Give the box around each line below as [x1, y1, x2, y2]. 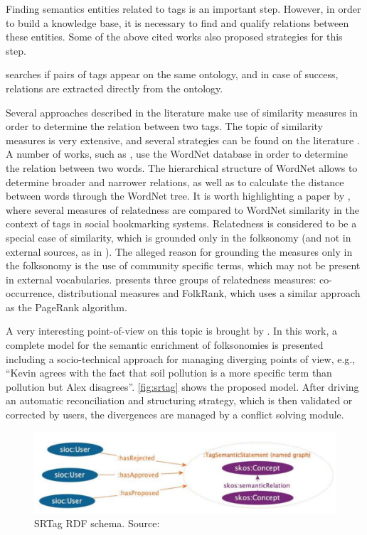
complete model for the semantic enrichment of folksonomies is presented [6, 337, 324, 352]
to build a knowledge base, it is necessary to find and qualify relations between [6, 15, 349, 30]
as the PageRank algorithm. [6, 299, 127, 314]
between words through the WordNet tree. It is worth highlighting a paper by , [6, 188, 351, 203]
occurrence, [6, 286, 55, 301]
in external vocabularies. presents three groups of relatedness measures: [6, 271, 317, 286]
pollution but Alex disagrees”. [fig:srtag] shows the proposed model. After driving [6, 379, 359, 394]
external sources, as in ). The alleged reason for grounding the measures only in [6, 244, 353, 259]
